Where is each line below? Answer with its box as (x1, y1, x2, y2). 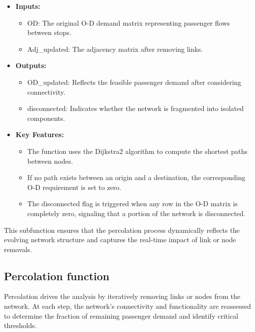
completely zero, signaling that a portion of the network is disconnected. (27, 208, 246, 218)
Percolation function (4, 268, 110, 283)
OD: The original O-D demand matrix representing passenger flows (27, 17, 230, 28)
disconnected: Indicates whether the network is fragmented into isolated (27, 103, 244, 113)
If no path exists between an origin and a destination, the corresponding (27, 172, 246, 183)
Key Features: (15, 129, 64, 140)
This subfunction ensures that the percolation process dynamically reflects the (4, 224, 240, 235)
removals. (4, 244, 32, 254)
